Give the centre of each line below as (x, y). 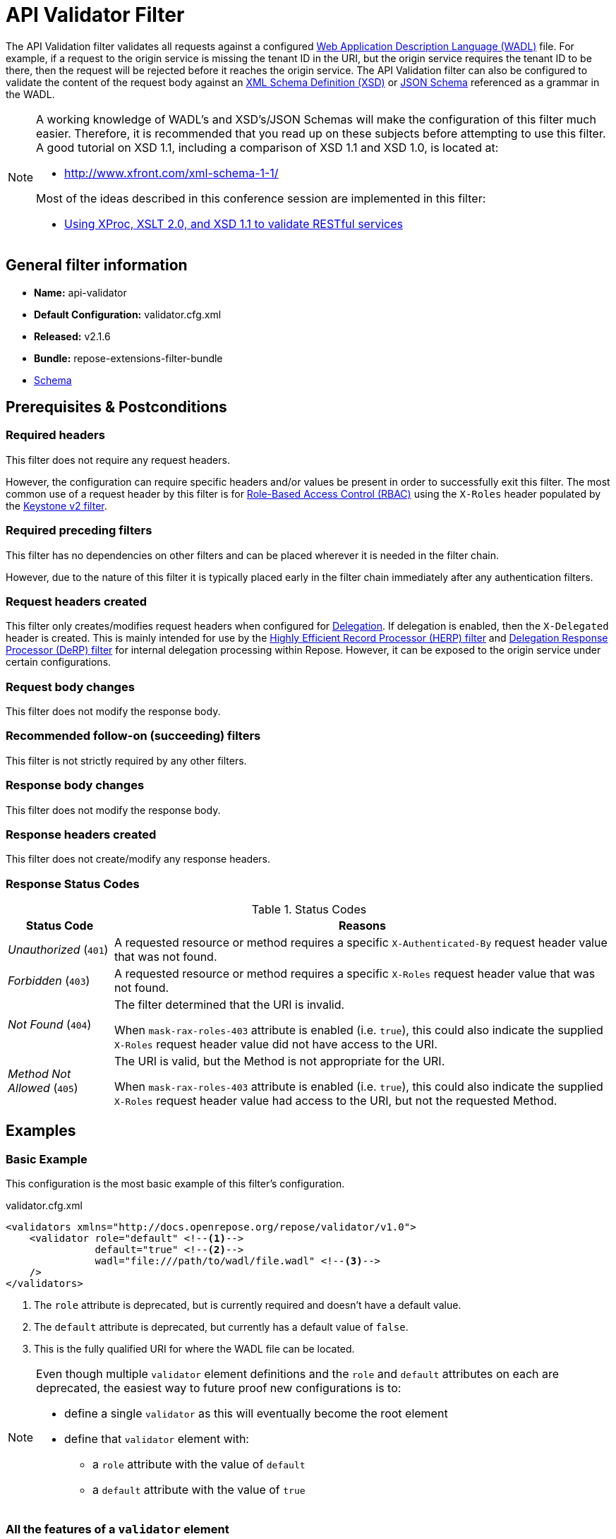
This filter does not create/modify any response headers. (138, 859)
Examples (41, 1131)
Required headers (55, 435)
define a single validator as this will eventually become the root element (256, 1414)
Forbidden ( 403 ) (49, 981)
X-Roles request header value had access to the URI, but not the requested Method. (336, 1101)
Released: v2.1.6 (72, 336)
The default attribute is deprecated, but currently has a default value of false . (221, 1327)
